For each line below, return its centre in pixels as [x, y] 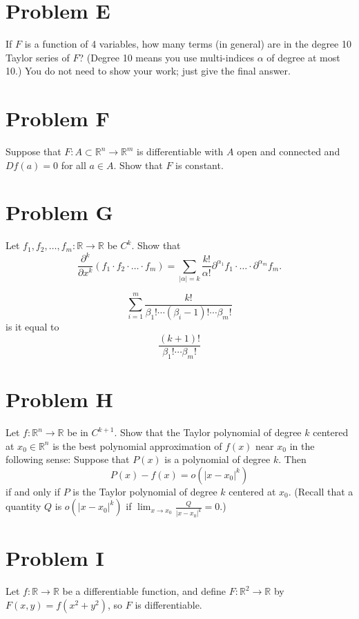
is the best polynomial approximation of [137, 445]
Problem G [59, 212]
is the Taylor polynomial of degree [145, 491]
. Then [292, 459]
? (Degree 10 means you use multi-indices [167, 57]
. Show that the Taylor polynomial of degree [208, 432]
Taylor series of [38, 57]
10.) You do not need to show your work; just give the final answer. [148, 71]
